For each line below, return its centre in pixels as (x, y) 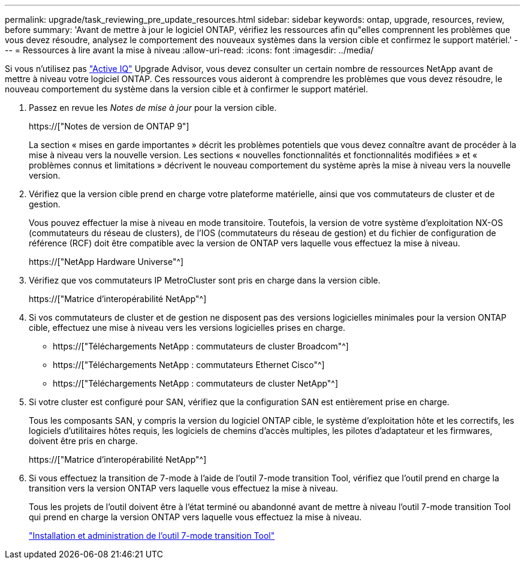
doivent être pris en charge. (83, 441)
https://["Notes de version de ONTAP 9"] (109, 126)
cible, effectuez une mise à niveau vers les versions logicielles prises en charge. (187, 328)
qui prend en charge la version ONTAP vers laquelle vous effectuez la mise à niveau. (195, 517)
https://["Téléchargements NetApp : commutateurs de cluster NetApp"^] (196, 383)
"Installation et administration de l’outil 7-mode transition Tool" (152, 536)
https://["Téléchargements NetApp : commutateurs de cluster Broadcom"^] (201, 346)
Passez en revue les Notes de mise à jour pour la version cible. (153, 108)
